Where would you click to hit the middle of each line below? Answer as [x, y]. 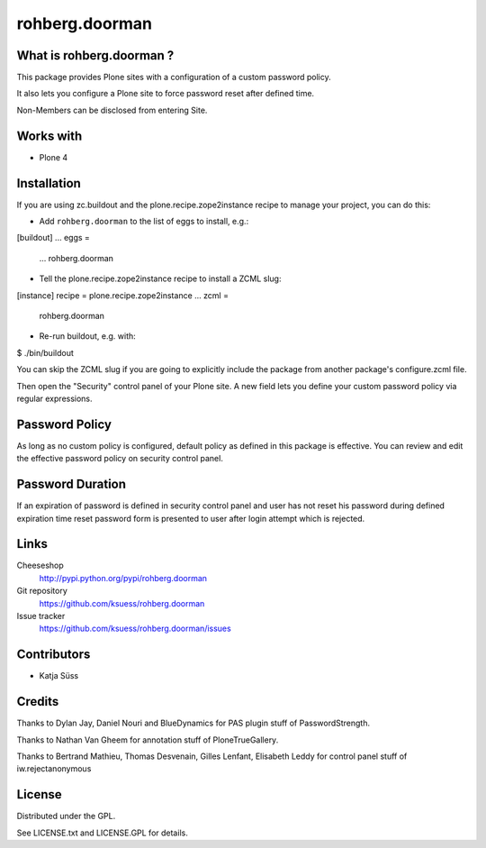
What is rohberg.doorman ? [95, 55]
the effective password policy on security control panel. [120, 459]
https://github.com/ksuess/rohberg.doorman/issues [135, 629]
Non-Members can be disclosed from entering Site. [112, 110]
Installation [49, 183]
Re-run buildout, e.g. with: [88, 336]
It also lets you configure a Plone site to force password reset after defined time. [166, 94]
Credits [38, 702]
